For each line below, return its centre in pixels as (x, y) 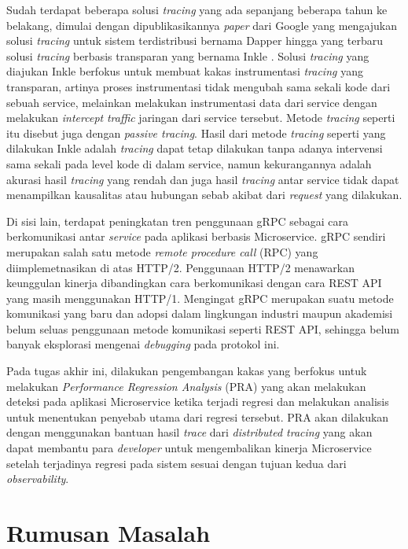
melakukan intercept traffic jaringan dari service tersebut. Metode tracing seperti (201, 118)
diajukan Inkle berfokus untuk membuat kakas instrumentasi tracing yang (185, 71)
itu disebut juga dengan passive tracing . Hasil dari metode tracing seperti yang (196, 133)
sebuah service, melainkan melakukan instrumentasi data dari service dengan (192, 102)
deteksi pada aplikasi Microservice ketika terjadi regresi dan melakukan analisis (198, 402)
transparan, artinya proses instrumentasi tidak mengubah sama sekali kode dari (198, 86)
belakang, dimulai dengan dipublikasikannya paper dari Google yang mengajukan (202, 25)
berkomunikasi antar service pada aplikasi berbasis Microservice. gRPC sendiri (196, 236)
